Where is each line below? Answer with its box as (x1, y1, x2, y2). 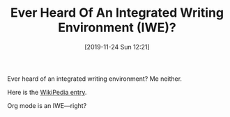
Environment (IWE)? (58, 19, 176, 36)
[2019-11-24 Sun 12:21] (84, 42, 150, 51)
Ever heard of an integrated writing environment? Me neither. (7, 75, 183, 83)
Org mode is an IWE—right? (7, 101, 87, 109)
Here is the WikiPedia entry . (7, 88, 87, 96)
